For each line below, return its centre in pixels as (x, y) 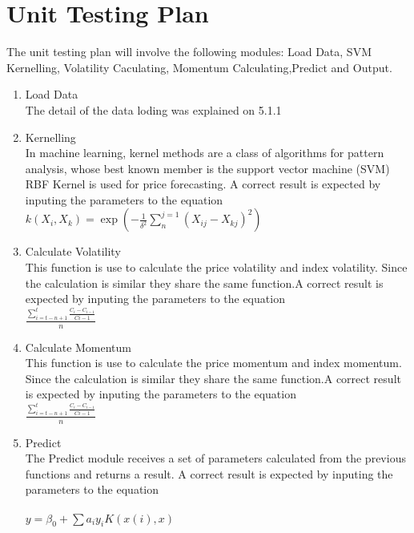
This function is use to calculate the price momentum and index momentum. (213, 363)
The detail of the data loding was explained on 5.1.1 (153, 109)
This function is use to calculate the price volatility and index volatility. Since (216, 267)
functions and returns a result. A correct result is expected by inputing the (209, 473)
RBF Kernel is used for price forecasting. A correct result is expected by (203, 184)
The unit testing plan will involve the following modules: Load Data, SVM (189, 52)
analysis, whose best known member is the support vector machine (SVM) (207, 168)
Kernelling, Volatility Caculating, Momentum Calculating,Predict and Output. (199, 67)
